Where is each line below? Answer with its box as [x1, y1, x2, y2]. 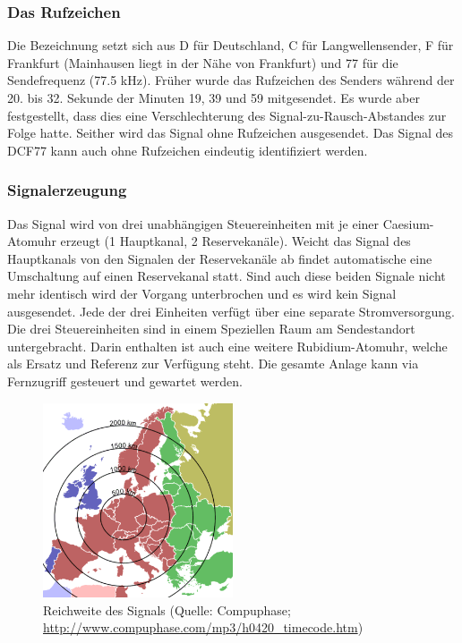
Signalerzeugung [7, 179, 127, 201]
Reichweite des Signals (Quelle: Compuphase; [43, 600, 291, 619]
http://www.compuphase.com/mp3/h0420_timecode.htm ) [43, 618, 364, 637]
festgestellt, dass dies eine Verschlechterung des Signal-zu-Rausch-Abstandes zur [7, 106, 447, 124]
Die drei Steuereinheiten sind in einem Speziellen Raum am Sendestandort [7, 319, 415, 338]
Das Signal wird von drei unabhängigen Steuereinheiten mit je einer [7, 214, 380, 233]
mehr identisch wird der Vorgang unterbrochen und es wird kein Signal [7, 283, 397, 302]
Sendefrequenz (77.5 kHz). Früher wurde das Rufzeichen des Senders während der [7, 71, 455, 89]
